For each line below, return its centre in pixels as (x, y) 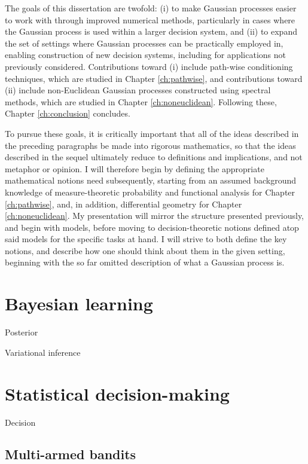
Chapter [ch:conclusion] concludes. (68, 113)
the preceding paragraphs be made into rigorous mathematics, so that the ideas (150, 145)
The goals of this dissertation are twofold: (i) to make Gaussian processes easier (151, 8)
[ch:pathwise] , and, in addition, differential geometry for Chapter (123, 204)
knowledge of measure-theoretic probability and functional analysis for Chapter (150, 192)
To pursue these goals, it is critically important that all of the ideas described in (152, 133)
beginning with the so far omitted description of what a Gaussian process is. (145, 262)
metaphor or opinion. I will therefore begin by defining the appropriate (135, 168)
